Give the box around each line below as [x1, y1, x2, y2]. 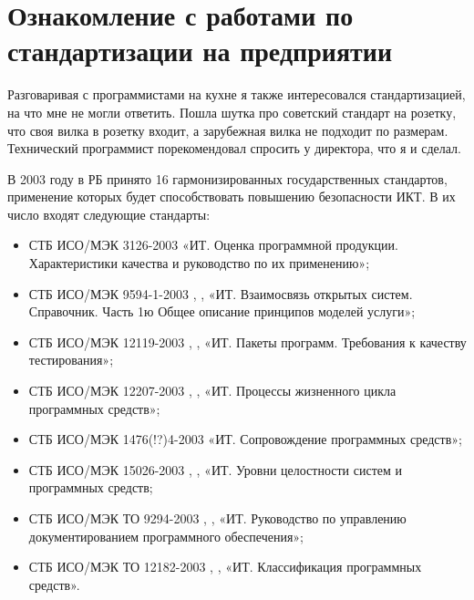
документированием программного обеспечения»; [28, 526, 304, 545]
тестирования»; [28, 350, 114, 369]
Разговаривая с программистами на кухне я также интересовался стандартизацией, [7, 85, 466, 104]
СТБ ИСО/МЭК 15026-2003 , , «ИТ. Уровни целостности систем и [28, 460, 402, 479]
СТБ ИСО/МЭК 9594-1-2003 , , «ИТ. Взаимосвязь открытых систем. [28, 284, 413, 303]
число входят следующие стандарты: [7, 204, 211, 223]
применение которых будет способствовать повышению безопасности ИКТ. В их [7, 187, 456, 206]
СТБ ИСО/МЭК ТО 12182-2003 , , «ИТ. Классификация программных [28, 557, 422, 576]
